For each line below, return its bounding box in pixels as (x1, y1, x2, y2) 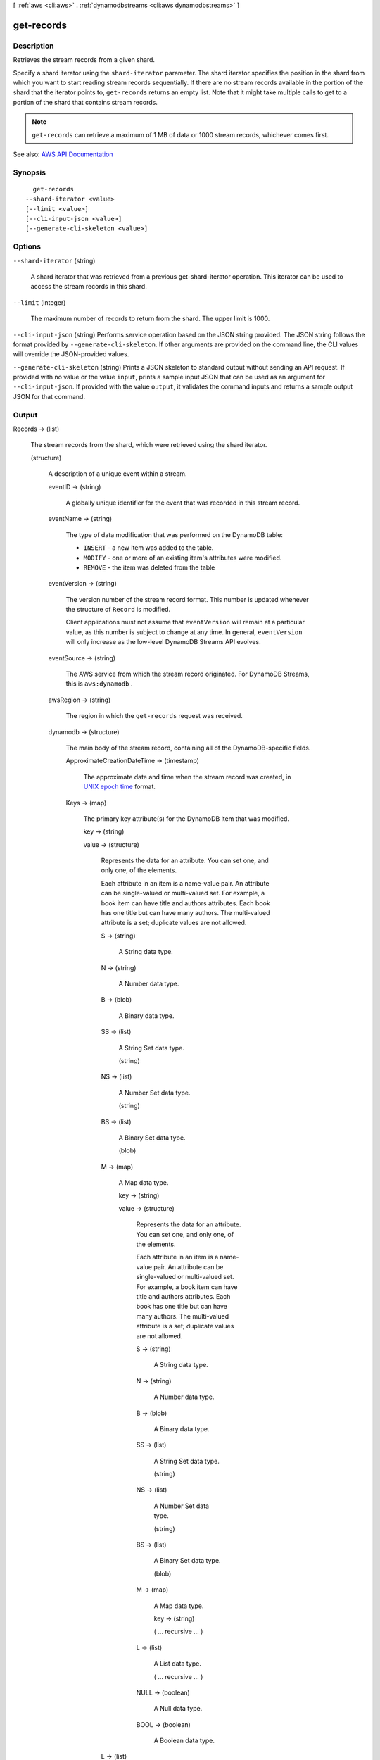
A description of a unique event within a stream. (48, 470, 187, 478)
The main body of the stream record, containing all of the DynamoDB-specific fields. (65, 743, 311, 752)
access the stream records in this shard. (30, 282, 147, 291)
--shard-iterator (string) (13, 256, 96, 265)
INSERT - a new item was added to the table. (83, 543, 214, 552)
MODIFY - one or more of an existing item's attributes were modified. (83, 553, 282, 562)
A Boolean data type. (153, 1736, 215, 1745)
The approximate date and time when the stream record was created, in (83, 772, 291, 781)
